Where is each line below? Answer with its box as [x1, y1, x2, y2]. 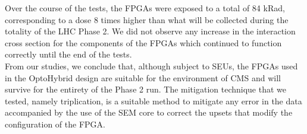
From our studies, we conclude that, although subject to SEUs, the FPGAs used [5, 59, 298, 72]
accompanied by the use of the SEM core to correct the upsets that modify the [5, 106, 293, 119]
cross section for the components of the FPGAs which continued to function [5, 36, 282, 49]
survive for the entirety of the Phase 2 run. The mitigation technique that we [5, 83, 287, 95]
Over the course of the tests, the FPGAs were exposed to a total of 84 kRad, [5, 2, 285, 14]
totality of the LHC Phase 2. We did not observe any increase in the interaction [5, 25, 296, 37]
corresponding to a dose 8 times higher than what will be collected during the [5, 13, 289, 25]
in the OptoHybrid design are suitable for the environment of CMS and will [5, 71, 281, 84]
